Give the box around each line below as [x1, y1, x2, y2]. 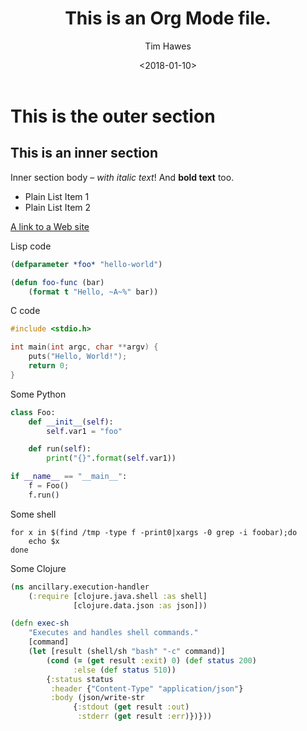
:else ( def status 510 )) [73, 665, 177, 675]
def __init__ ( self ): [28, 417, 114, 427]
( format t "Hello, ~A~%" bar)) [28, 287, 159, 297]
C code [10, 305, 41, 317]
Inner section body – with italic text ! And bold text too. [10, 171, 235, 183]
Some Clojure [10, 562, 67, 574]
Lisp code [10, 240, 52, 252]
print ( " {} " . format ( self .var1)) [46, 453, 177, 464]
